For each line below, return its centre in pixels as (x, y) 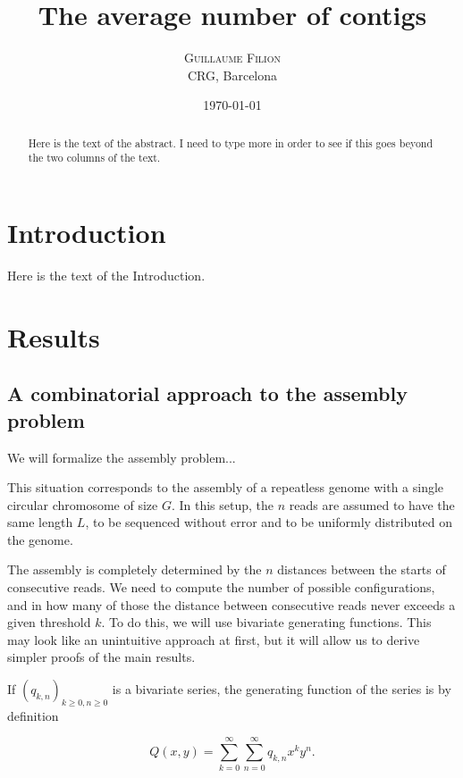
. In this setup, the (223, 504)
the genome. (40, 539)
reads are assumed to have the (372, 504)
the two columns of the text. (94, 158)
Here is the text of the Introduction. (106, 275)
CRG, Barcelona (232, 75)
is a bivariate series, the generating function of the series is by (282, 689)
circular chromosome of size (83, 504)
